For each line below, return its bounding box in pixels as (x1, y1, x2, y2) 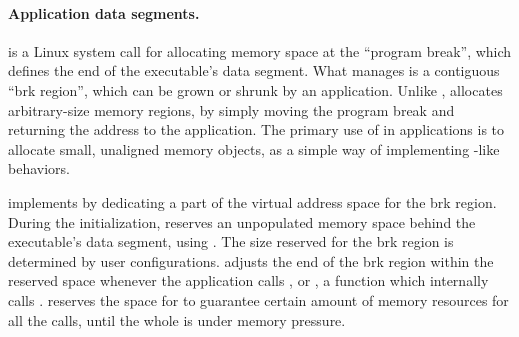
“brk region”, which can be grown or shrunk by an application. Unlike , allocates (8, 79, 503, 100)
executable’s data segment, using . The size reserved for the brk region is (8, 231, 454, 252)
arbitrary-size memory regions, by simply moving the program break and (8, 99, 455, 120)
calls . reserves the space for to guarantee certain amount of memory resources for (8, 289, 509, 310)
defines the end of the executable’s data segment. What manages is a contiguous (8, 60, 500, 81)
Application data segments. (8, 2, 200, 23)
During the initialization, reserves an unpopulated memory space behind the (8, 211, 476, 232)
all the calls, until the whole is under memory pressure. (8, 309, 346, 330)
